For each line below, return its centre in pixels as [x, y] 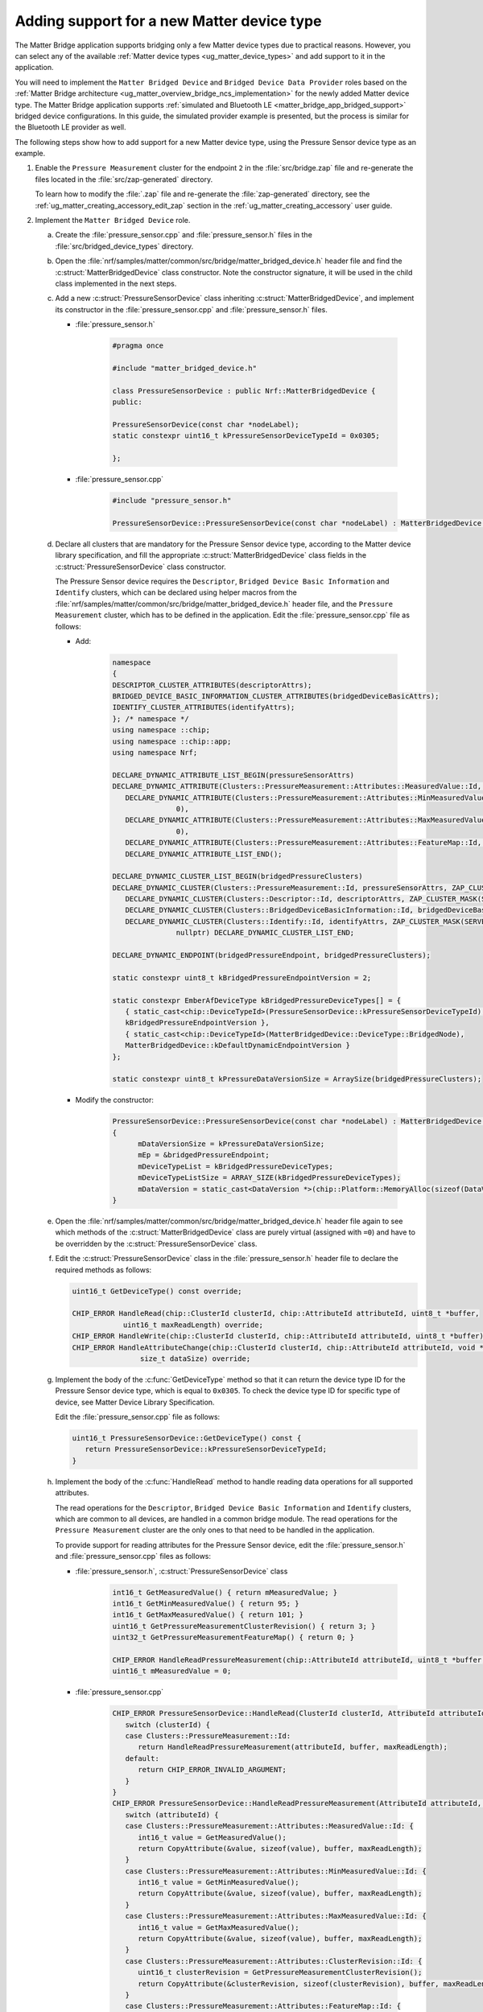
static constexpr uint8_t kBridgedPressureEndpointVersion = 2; [242, 977]
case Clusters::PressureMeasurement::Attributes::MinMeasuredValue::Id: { [276, 1871]
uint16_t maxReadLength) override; [193, 1325]
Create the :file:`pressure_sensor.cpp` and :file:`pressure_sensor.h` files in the [184, 235]
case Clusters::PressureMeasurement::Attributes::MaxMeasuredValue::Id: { [276, 1916]
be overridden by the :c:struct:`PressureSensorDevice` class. [156, 1243]
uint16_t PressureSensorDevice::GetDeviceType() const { [187, 1438]
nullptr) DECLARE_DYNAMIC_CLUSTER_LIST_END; [265, 933]
